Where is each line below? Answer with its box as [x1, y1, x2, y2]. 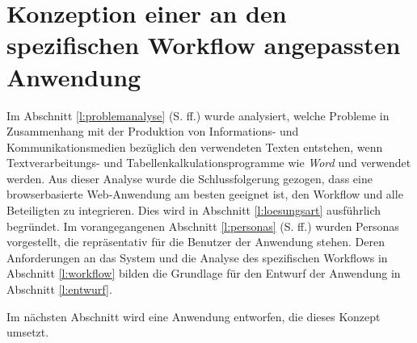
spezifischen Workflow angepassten [6, 28, 401, 61]
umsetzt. [6, 324, 49, 341]
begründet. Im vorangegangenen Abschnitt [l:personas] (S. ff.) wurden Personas [6, 217, 399, 234]
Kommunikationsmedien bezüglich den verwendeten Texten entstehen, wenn [6, 138, 383, 155]
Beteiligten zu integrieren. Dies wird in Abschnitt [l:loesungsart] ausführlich [6, 202, 381, 219]
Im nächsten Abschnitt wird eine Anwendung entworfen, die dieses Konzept [6, 307, 381, 324]
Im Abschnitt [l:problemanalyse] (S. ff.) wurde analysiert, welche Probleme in [6, 107, 390, 123]
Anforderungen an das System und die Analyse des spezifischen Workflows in [6, 249, 388, 266]
